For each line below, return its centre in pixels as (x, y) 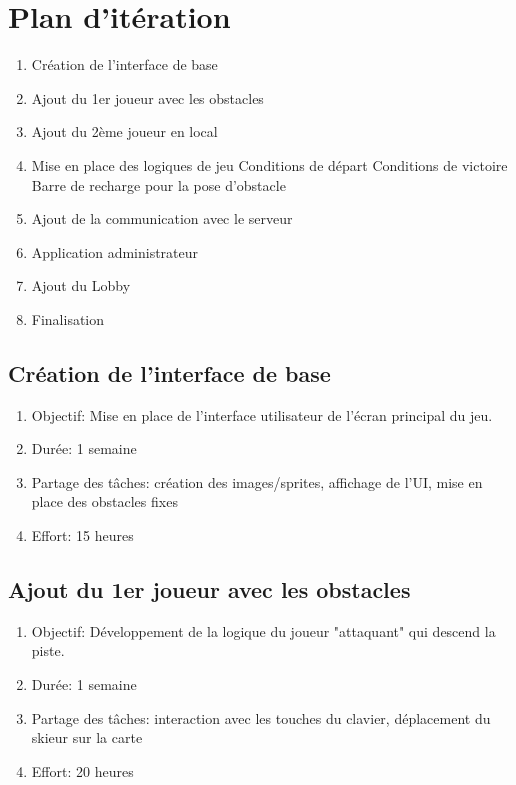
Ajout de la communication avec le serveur (162, 218)
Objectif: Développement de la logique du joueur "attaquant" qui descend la (263, 630)
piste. (48, 650)
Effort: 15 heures (82, 535)
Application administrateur (115, 251)
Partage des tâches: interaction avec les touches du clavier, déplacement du (261, 717)
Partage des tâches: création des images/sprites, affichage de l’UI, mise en (257, 481)
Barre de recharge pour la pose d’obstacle (158, 184)
